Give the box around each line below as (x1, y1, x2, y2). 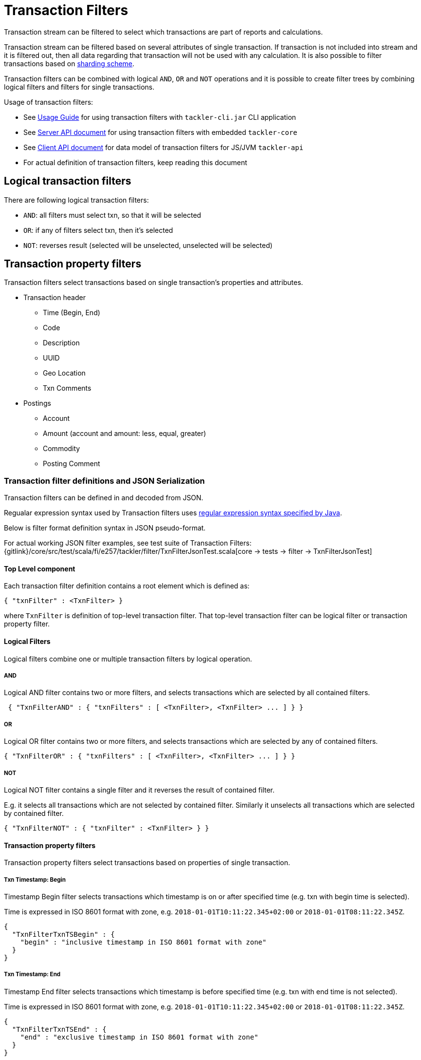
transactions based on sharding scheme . (4, 59, 135, 68)
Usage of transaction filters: (4, 97, 93, 106)
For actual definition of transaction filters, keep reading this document (23, 158, 247, 167)
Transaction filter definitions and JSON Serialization (4, 475, 205, 486)
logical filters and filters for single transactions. (4, 82, 155, 91)
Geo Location (43, 369, 86, 378)
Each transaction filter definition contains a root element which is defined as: (4, 582, 250, 590)
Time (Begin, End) (43, 308, 100, 317)
